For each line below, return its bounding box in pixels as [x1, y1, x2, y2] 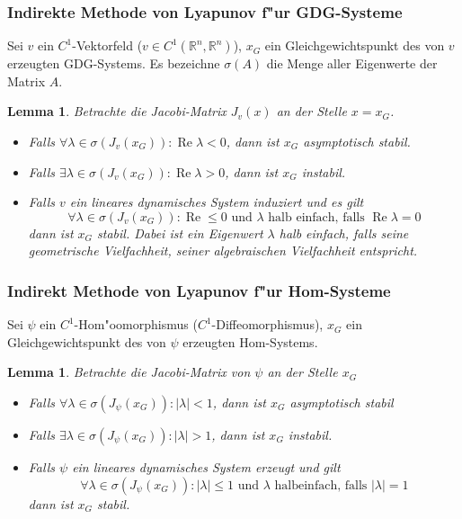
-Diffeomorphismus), [211, 315, 324, 334]
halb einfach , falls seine [279, 223, 409, 242]
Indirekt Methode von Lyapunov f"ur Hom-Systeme [7, 279, 391, 301]
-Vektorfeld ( [72, 36, 143, 55]
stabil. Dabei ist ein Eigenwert [97, 223, 263, 242]
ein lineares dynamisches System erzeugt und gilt [72, 457, 341, 476]
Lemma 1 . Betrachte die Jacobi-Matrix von [7, 362, 251, 381]
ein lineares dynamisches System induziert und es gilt [69, 192, 364, 211]
